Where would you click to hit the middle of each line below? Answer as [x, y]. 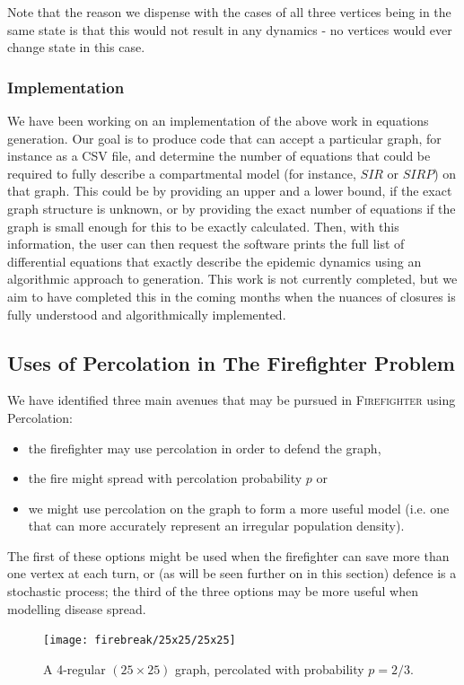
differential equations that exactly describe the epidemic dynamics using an [214, 261]
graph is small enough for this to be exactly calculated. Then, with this [203, 226]
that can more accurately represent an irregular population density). [216, 526]
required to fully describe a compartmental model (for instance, [182, 173]
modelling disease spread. [77, 608]
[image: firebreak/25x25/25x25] [140, 641]
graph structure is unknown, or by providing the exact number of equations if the [232, 208]
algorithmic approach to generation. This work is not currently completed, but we [232, 279]
